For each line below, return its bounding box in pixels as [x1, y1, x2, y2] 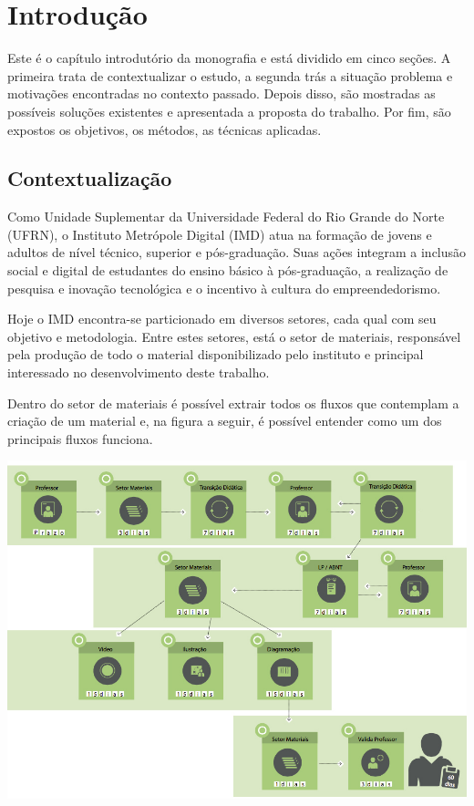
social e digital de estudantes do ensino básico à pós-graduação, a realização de [7, 261, 448, 280]
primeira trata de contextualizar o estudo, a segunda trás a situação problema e [7, 66, 453, 85]
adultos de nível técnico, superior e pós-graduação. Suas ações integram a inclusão [7, 243, 467, 262]
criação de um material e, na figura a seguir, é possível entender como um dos [7, 411, 442, 430]
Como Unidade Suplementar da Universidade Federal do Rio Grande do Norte [7, 207, 445, 226]
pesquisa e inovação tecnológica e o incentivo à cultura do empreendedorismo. [7, 278, 441, 297]
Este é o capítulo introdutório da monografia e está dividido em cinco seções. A [7, 48, 451, 67]
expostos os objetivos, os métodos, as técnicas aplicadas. [7, 119, 322, 139]
